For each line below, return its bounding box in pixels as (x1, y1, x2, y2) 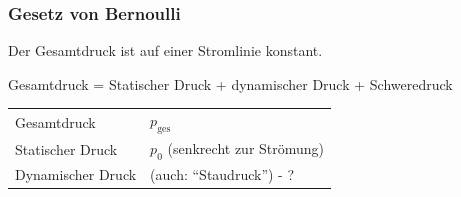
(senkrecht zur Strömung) (167, 138, 325, 159)
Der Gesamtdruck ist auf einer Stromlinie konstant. (8, 40, 323, 61)
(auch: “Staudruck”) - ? (150, 164, 295, 185)
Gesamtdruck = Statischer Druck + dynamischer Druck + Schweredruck (8, 73, 453, 94)
